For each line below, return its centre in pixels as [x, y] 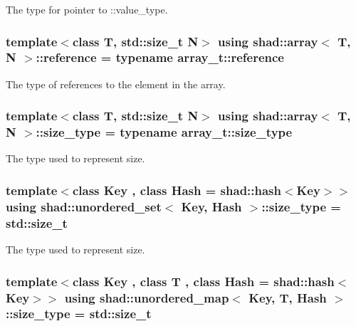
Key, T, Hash [288, 297]
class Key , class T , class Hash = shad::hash [203, 281]
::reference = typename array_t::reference [160, 57]
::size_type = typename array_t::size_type [164, 132]
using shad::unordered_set [84, 206]
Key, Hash [211, 206]
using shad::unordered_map [147, 297]
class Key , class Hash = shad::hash [177, 190]
